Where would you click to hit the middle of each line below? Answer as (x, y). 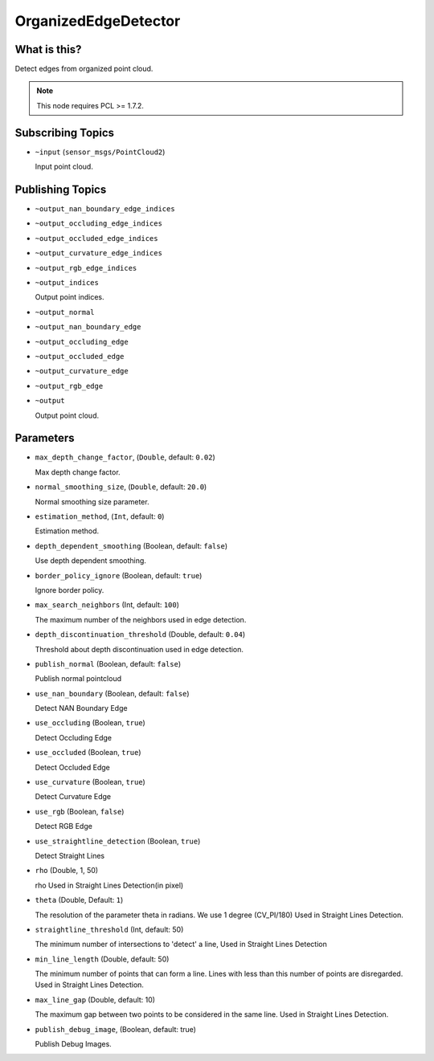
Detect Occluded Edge (72, 767)
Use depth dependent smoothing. (90, 561)
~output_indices (67, 282)
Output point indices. (70, 297)
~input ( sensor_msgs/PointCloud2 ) (100, 152)
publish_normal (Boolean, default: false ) (108, 663)
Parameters (45, 438)
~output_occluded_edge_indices (96, 238)
